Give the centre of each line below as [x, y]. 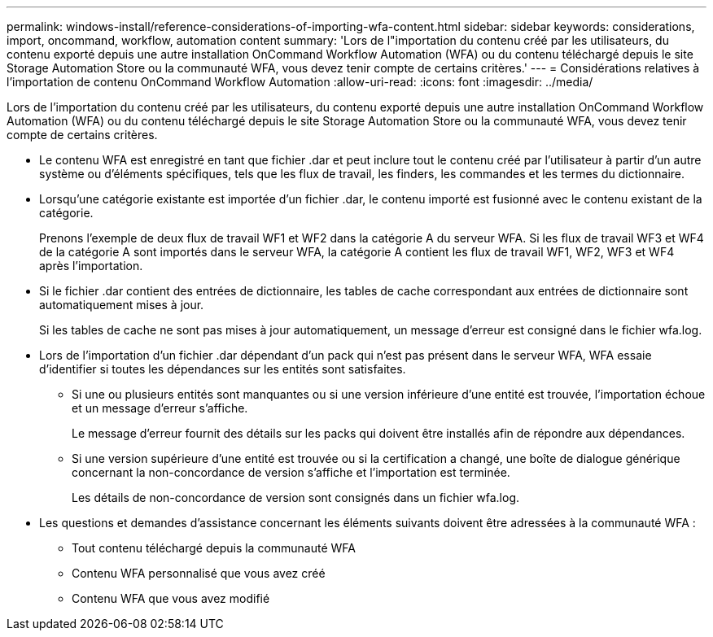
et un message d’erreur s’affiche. [160, 408]
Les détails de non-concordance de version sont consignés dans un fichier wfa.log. [295, 497]
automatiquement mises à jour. [122, 305]
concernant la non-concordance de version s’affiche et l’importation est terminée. [291, 472]
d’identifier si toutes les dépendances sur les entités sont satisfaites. [223, 369]
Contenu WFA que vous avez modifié [171, 598]
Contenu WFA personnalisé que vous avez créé [199, 573]
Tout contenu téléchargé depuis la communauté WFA [214, 548]
